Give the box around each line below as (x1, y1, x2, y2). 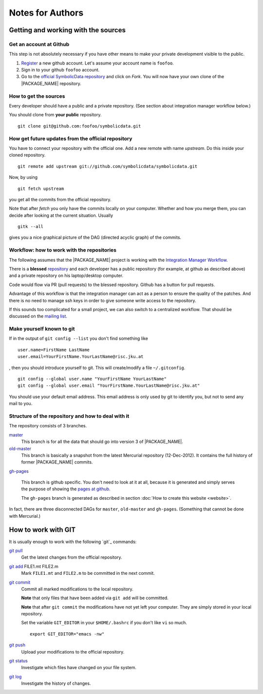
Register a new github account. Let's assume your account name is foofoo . (21, 60, 174, 66)
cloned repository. (9, 152, 46, 158)
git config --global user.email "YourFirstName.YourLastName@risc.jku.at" (18, 383, 200, 388)
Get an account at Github (9, 41, 70, 47)
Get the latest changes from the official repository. (21, 554, 122, 560)
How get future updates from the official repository (9, 135, 132, 142)
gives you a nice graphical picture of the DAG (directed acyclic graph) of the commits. (9, 234, 182, 240)
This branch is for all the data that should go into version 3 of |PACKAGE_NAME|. (21, 439, 184, 444)
